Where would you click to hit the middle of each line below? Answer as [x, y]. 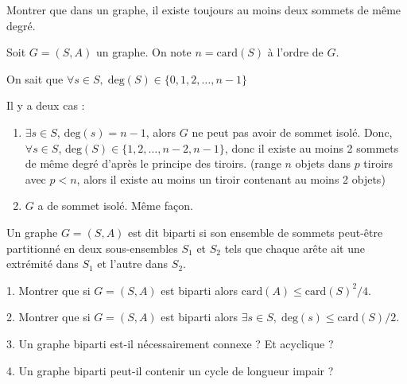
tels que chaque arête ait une [295, 248]
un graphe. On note [143, 52]
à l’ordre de [295, 52]
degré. [21, 25]
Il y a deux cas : [46, 105]
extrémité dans [43, 264]
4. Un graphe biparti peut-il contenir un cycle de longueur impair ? [170, 370]
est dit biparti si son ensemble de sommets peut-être [256, 232]
